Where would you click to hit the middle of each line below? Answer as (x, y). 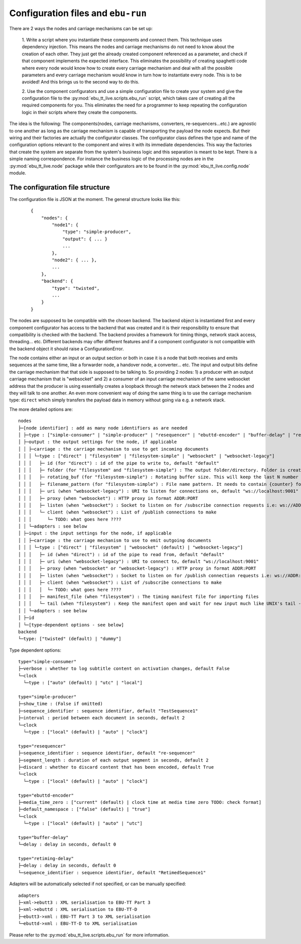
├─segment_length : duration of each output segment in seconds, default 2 (113, 760)
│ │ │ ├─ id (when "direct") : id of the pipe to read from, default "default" (121, 554)
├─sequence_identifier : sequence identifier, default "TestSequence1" (108, 711)
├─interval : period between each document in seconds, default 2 (102, 718)
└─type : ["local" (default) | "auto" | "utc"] (83, 823)
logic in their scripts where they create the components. (80, 112)
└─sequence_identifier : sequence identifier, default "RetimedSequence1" (112, 872)
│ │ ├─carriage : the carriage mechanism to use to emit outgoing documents (115, 540)
